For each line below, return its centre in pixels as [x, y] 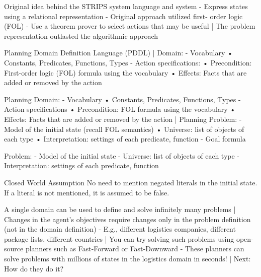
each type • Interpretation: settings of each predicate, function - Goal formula [125, 139]
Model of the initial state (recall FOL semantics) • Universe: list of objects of [124, 129]
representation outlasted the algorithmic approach [81, 36]
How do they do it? [34, 268]
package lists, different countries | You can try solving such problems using [119, 238]
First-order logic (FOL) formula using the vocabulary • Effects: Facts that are [125, 72]
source [14, 249]
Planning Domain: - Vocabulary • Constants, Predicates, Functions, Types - [122, 99]
